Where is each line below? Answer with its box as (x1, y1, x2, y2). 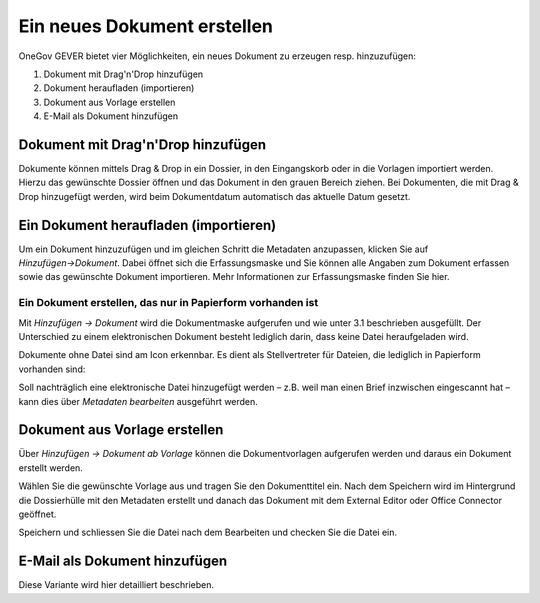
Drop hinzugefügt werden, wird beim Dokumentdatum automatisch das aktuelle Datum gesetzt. (18, 190, 411, 202)
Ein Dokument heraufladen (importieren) (18, 216, 277, 234)
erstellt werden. (18, 461, 84, 474)
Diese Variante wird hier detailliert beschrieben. (18, 579, 215, 591)
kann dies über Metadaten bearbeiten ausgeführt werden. (18, 395, 259, 407)
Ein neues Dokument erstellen (18, 15, 274, 37)
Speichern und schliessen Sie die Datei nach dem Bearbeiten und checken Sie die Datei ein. (18, 526, 398, 539)
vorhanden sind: (18, 363, 86, 375)
